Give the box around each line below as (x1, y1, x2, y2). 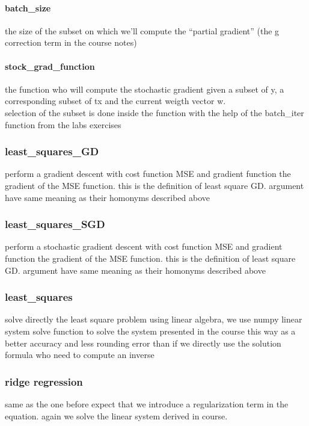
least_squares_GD (5, 144, 99, 159)
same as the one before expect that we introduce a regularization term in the (5, 397, 289, 410)
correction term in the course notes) (5, 36, 137, 49)
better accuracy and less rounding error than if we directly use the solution (5, 336, 281, 349)
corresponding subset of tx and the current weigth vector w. (5, 94, 226, 107)
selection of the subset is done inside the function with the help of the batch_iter (5, 106, 304, 119)
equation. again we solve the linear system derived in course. (5, 409, 228, 422)
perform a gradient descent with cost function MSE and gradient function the (5, 167, 291, 180)
